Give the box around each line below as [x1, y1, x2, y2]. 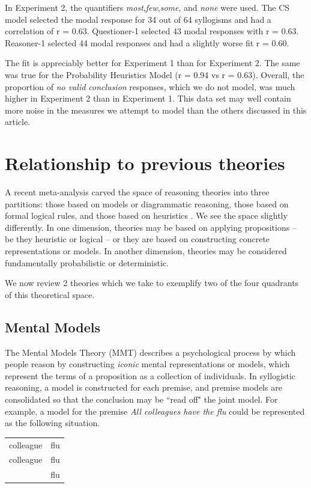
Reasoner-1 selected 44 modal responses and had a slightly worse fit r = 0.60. [5, 36, 289, 49]
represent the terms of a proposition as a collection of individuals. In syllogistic [5, 369, 296, 382]
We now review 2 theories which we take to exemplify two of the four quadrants [5, 276, 299, 289]
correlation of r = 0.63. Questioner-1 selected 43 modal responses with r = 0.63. [5, 25, 299, 37]
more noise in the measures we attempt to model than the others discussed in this [5, 103, 307, 116]
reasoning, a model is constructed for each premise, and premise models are [5, 381, 282, 394]
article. [5, 115, 31, 128]
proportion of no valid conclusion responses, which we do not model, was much [5, 80, 295, 93]
